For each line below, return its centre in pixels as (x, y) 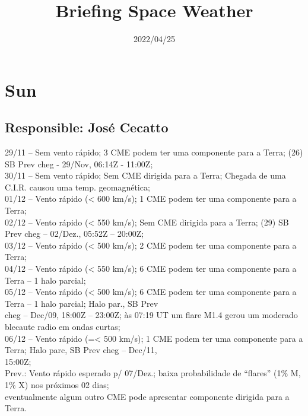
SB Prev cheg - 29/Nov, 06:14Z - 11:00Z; (79, 163)
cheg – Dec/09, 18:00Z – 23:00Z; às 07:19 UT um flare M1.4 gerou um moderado (151, 315)
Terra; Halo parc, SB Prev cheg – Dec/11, (81, 350)
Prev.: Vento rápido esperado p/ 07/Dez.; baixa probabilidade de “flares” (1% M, (153, 373)
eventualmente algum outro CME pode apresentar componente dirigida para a (147, 396)
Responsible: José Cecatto (87, 127)
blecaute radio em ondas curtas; (63, 327)
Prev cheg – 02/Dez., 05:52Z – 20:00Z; (74, 234)
